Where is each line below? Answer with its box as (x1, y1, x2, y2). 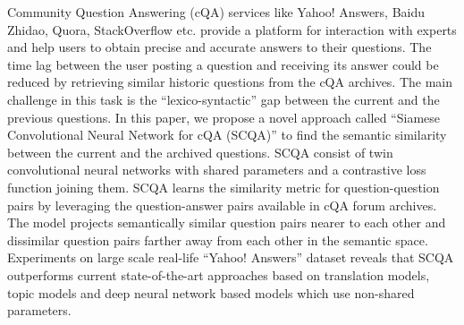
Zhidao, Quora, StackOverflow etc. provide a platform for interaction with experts (7, 20, 457, 38)
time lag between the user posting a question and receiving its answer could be (7, 55, 439, 73)
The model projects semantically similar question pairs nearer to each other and (7, 213, 446, 232)
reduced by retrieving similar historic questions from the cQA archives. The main (7, 73, 453, 91)
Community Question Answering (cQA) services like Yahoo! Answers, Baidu (7, 3, 426, 21)
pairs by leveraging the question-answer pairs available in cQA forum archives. (7, 195, 437, 214)
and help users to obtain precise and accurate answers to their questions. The (7, 38, 432, 56)
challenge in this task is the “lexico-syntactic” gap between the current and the (7, 90, 440, 108)
